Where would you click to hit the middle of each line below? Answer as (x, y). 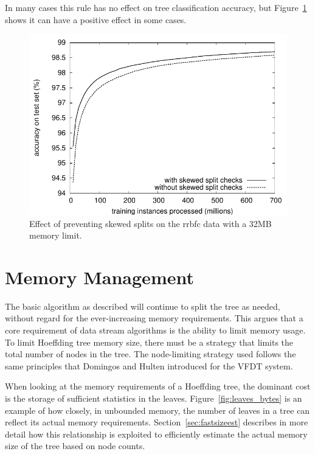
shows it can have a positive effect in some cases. (96, 19)
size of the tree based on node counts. (75, 446)
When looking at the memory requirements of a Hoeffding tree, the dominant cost (158, 386)
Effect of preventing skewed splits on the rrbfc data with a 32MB (151, 223)
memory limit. (56, 235)
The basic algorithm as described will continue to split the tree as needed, (143, 306)
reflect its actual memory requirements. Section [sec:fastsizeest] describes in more (157, 422)
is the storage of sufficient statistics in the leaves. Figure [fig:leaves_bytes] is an (154, 398)
